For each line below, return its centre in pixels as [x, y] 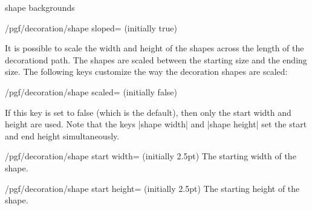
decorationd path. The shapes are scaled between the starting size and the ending [156, 59]
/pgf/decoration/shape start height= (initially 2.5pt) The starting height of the [152, 188]
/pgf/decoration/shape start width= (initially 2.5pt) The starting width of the [151, 156]
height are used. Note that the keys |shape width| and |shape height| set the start [156, 124]
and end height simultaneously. [62, 135]
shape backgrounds [40, 7]
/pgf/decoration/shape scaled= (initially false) [91, 91]
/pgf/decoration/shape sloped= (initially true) [91, 27]
